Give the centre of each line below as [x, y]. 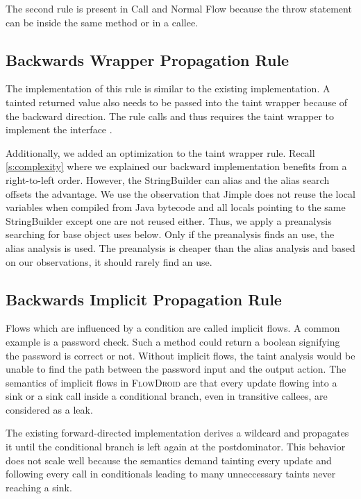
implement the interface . [59, 129]
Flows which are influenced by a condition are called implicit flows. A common [173, 328]
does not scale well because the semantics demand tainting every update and [169, 460]
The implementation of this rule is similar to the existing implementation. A [168, 88]
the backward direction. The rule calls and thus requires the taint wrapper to [170, 116]
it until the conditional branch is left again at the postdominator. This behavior [176, 447]
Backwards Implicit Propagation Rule [144, 299]
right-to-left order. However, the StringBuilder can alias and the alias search [168, 179]
